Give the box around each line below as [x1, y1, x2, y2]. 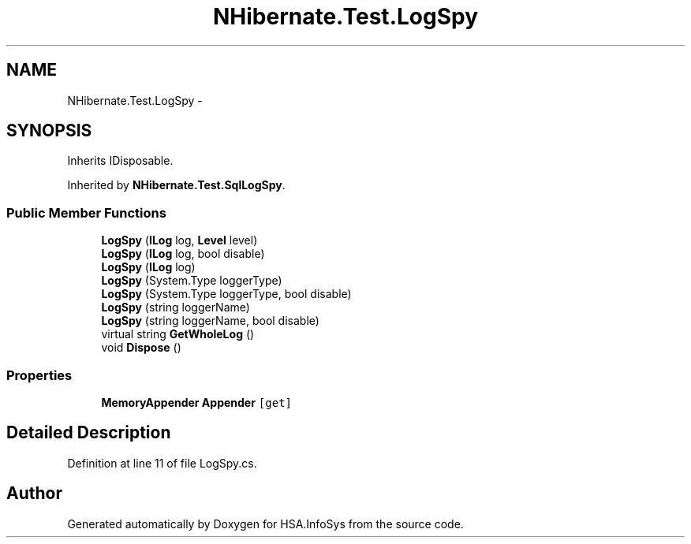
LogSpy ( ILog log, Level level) [101, 233, 258, 248]
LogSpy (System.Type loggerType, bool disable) [101, 287, 352, 301]
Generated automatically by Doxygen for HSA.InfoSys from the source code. [67, 516, 464, 531]
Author [6, 483, 62, 504]
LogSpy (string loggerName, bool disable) [101, 314, 319, 328]
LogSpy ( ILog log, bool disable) [101, 247, 265, 261]
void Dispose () [101, 341, 181, 355]
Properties [6, 367, 73, 383]
